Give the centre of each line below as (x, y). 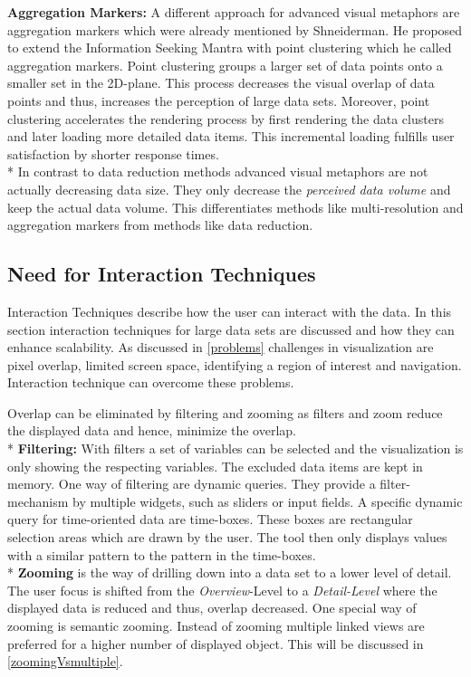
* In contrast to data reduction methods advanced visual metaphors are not (218, 172)
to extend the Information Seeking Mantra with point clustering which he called (230, 48)
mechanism (38, 501)
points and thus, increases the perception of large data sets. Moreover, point (219, 100)
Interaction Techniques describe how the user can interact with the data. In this (230, 311)
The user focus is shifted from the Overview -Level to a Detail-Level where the (222, 590)
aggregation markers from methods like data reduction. (160, 225)
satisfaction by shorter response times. (113, 153)
